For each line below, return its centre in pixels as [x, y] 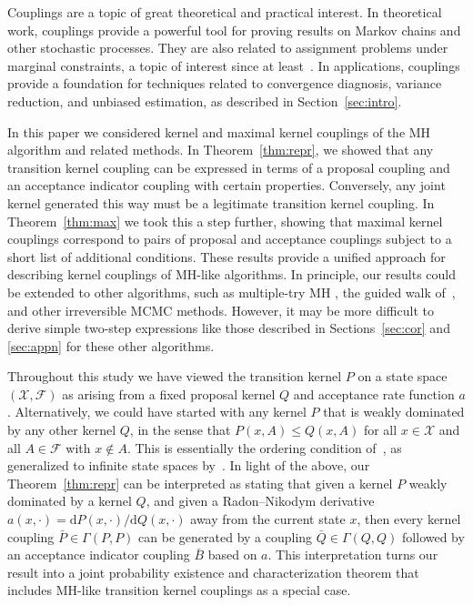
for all [380, 430]
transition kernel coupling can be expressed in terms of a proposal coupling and [229, 167]
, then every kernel [409, 519]
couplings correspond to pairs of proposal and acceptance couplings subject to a [230, 239]
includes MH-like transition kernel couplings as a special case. [179, 590]
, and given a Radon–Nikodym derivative [260, 501]
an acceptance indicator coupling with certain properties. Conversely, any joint [226, 185]
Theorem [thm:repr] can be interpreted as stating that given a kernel [200, 483]
